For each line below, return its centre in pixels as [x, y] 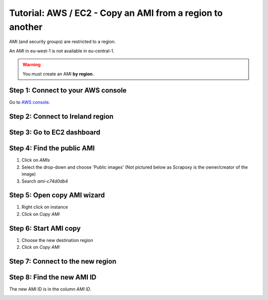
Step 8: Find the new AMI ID [53, 277]
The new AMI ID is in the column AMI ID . [50, 289]
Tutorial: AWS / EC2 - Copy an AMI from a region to [116, 13]
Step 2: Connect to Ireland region [61, 117]
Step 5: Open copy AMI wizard [57, 195]
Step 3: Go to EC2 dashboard [55, 133]
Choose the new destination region [57, 240]
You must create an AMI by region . [58, 74]
